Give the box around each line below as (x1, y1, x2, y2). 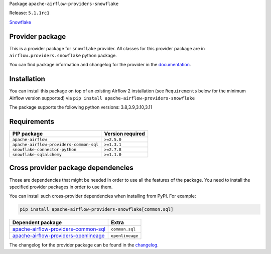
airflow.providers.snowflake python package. (9, 53, 117, 59)
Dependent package (12, 219, 62, 226)
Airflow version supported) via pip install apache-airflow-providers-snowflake (9, 95, 195, 101)
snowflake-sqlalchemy (12, 152, 62, 158)
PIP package (12, 131, 43, 138)
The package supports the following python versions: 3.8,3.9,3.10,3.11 (9, 104, 153, 110)
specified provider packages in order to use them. (9, 184, 113, 190)
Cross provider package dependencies (9, 164, 134, 172)
